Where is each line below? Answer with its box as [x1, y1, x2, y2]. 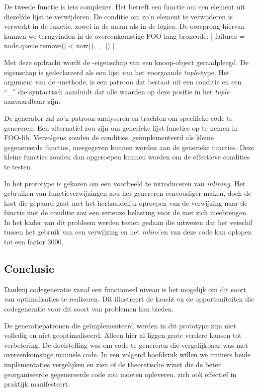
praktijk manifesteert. [4, 379, 70, 389]
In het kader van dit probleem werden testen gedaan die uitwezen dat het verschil [4, 217, 253, 227]
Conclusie [4, 261, 55, 276]
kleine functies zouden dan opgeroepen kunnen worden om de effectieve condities [4, 152, 250, 162]
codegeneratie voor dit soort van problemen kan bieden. [4, 304, 174, 314]
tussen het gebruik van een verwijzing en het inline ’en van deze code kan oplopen [4, 227, 252, 237]
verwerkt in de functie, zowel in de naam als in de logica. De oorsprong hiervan [4, 21, 245, 31]
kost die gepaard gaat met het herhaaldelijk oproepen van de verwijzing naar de [4, 197, 248, 208]
